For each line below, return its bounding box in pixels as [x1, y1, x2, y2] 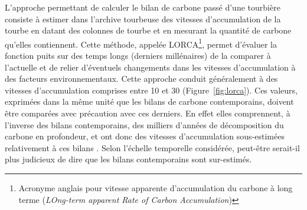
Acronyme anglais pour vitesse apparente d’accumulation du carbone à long [18, 181, 293, 194]
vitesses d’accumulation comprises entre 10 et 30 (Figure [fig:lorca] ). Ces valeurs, [5, 84, 298, 96]
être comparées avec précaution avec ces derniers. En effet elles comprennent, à [5, 107, 290, 119]
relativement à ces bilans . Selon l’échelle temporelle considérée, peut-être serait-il [5, 141, 300, 154]
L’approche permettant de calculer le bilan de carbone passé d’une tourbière [5, 1, 280, 13]
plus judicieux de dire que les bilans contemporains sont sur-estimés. [5, 153, 252, 165]
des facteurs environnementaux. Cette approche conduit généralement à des [5, 72, 278, 85]
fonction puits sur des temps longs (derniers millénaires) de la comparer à [5, 49, 271, 62]
